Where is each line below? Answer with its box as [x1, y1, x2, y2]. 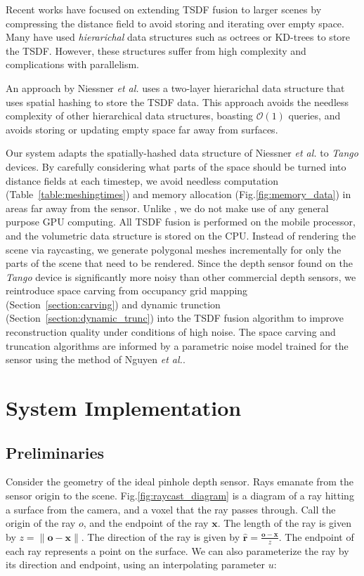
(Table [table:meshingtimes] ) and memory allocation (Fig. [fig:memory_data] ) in [6, 187, 351, 202]
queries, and [288, 108, 341, 123]
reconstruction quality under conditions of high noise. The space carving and [6, 325, 336, 339]
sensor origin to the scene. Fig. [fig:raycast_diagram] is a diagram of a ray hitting [6, 488, 354, 503]
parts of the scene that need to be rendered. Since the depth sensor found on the [6, 256, 353, 270]
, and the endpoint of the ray [83, 516, 209, 530]
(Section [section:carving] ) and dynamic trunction [6, 296, 221, 311]
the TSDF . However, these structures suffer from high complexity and [6, 43, 306, 58]
